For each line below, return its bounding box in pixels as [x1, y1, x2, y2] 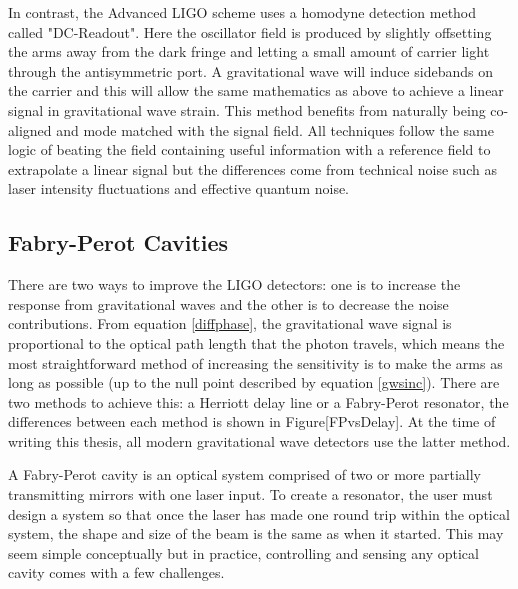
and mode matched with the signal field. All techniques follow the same [56, 119, 494, 140]
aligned [8, 119, 52, 140]
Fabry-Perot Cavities [8, 227, 229, 258]
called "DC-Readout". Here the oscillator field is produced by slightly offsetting [8, 21, 492, 42]
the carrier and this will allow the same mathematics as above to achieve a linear [8, 80, 504, 101]
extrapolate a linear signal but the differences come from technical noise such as [8, 158, 497, 179]
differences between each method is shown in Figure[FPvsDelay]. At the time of [8, 411, 496, 432]
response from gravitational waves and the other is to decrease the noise [8, 293, 449, 314]
